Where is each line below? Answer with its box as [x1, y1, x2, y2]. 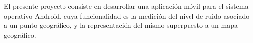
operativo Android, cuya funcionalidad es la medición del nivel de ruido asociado [4, 10, 250, 21]
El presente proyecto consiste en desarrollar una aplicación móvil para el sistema [4, 1, 249, 11]
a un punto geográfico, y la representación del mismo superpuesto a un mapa [4, 20, 238, 30]
